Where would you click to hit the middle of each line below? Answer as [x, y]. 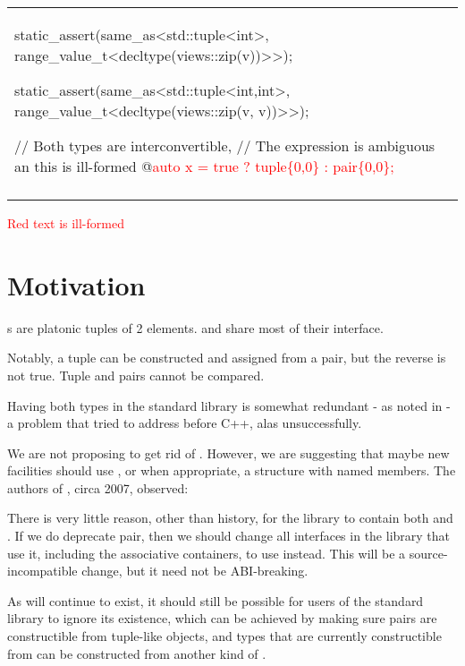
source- [428, 553]
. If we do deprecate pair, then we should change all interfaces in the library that [229, 536]
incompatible [42, 571]
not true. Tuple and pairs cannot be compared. [136, 375]
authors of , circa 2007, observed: [98, 487]
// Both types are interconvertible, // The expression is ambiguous [225, 145]
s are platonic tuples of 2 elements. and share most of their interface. [195, 327]
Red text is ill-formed [66, 223]
